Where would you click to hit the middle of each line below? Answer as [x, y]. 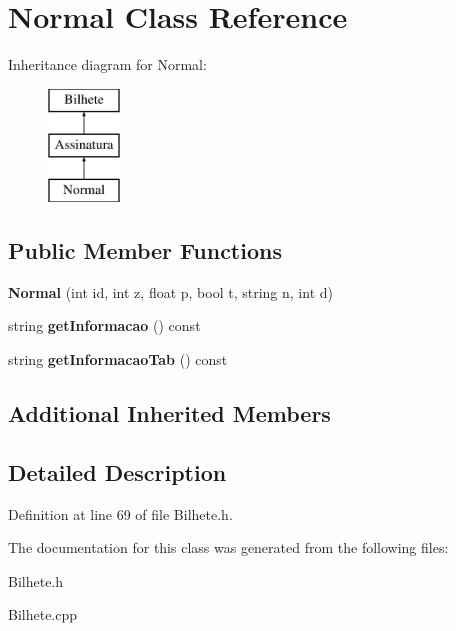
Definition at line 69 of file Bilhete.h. [120, 513]
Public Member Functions [145, 250]
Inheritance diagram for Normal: [107, 64]
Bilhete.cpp [43, 614]
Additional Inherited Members [169, 413]
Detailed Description [117, 471]
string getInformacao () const [104, 325]
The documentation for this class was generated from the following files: [228, 547]
